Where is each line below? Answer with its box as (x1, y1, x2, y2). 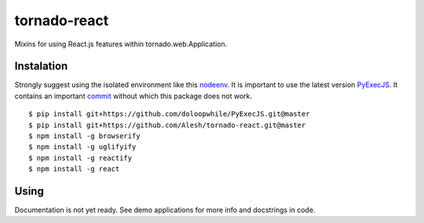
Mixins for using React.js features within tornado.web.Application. (14, 39, 228, 49)
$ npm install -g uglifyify (28, 142, 137, 152)
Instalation (14, 60, 68, 73)
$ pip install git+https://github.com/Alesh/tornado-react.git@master (28, 120, 306, 130)
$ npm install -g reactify (28, 153, 133, 163)
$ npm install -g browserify (28, 132, 141, 141)
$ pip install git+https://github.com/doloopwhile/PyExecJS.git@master (28, 110, 310, 119)
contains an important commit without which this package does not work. (14, 91, 253, 101)
